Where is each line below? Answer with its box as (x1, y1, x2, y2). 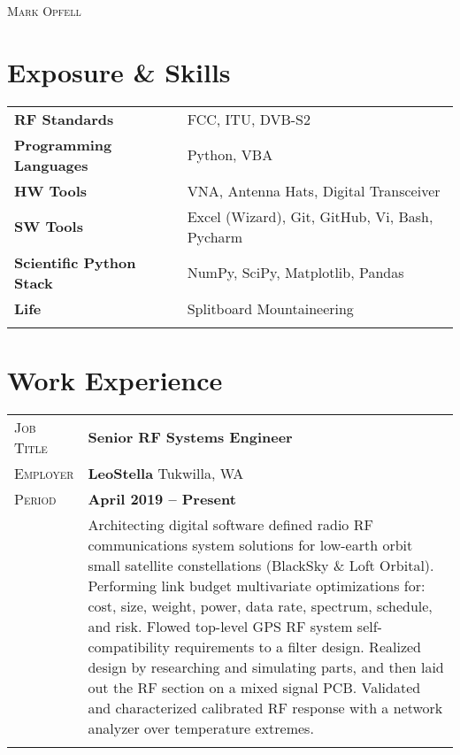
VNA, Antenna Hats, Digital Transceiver (187, 180, 441, 201)
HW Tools (14, 180, 88, 201)
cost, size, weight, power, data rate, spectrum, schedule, (88, 595, 433, 616)
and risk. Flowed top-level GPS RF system (88, 615, 353, 636)
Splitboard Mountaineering (187, 297, 354, 319)
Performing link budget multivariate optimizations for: (88, 574, 425, 596)
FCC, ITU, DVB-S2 (187, 108, 310, 129)
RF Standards (14, 108, 114, 129)
